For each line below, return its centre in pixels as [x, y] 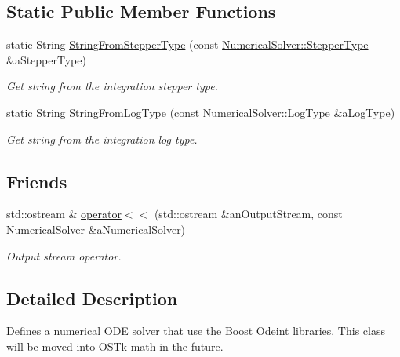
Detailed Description [92, 298]
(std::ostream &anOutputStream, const [248, 214]
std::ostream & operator [64, 214]
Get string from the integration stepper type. [112, 86]
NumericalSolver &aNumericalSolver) [96, 229]
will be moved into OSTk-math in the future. [115, 346]
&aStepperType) [46, 59]
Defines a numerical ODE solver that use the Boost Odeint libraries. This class [196, 331]
